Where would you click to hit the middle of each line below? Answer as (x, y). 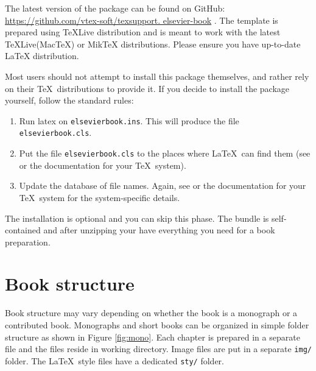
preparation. (28, 242)
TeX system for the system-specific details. (100, 197)
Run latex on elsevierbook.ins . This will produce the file (129, 120)
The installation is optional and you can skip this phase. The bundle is (137, 218)
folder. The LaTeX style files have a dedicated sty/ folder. (114, 360)
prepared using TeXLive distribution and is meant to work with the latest (143, 32)
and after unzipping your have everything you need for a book (159, 230)
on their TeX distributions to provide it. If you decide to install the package (147, 88)
